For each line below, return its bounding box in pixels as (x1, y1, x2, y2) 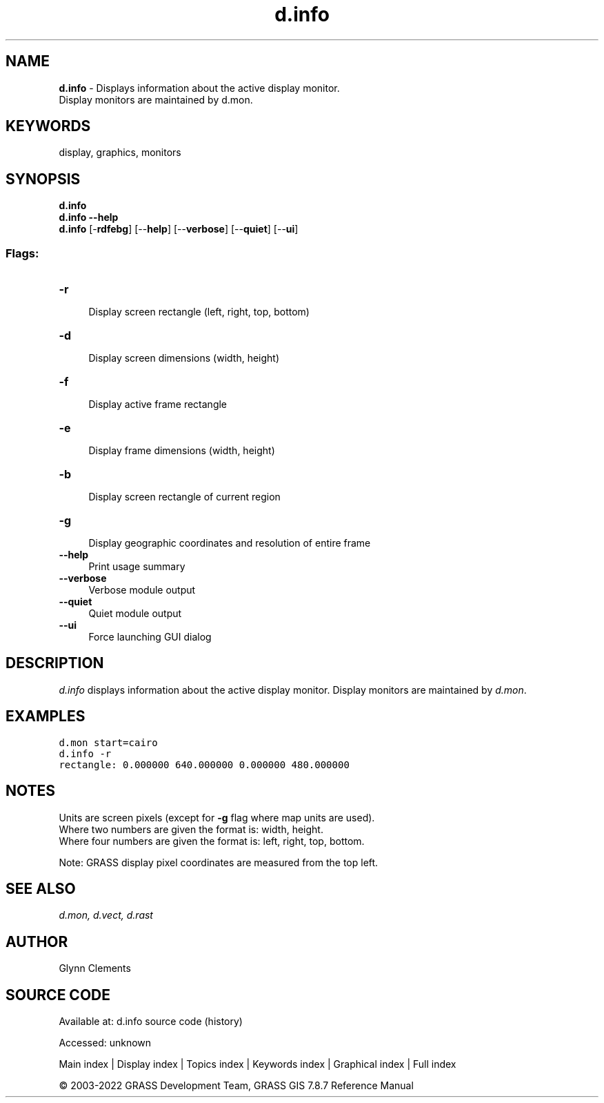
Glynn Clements (59, 962, 131, 975)
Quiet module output (88, 607, 182, 620)
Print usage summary (88, 560, 185, 573)
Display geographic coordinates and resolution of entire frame (88, 537, 371, 549)
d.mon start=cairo (59, 736, 158, 748)
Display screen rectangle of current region (88, 491, 281, 503)
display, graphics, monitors (59, 146, 181, 159)
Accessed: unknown (59, 1037, 152, 1049)
